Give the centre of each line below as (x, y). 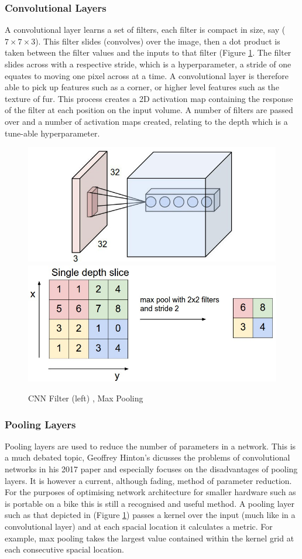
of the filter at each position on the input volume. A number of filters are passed (149, 110)
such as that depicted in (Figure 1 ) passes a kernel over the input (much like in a (150, 515)
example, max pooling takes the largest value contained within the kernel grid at (150, 538)
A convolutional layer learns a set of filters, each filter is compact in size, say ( (145, 30)
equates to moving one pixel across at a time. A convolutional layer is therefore (147, 75)
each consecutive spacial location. (64, 549)
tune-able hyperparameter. (52, 133)
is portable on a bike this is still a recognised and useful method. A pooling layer (150, 503)
